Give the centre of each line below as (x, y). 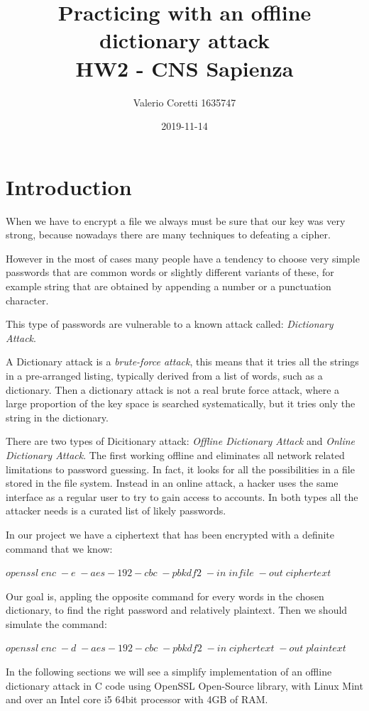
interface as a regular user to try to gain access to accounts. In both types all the (182, 496)
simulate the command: (56, 623)
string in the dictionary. (57, 417)
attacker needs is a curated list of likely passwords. (116, 511)
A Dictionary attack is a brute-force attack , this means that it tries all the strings (182, 362)
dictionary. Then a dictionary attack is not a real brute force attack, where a (173, 389)
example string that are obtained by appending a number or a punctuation (169, 286)
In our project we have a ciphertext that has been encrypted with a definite (170, 534)
